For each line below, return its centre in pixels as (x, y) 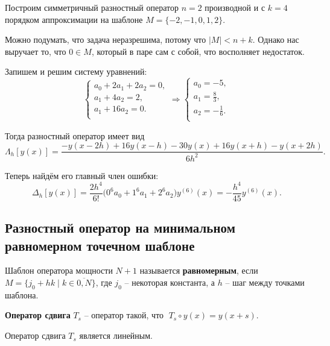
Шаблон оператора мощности (59, 270)
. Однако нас (276, 39)
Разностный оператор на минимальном (120, 228)
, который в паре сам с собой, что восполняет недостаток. (198, 51)
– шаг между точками (265, 282)
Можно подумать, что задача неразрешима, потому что (106, 39)
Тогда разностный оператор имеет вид (75, 135)
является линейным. (116, 335)
